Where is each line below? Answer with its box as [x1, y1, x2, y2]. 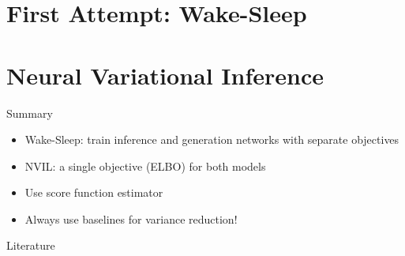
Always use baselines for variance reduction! [24, 210, 238, 227]
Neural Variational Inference [6, 58, 324, 91]
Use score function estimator [24, 184, 163, 201]
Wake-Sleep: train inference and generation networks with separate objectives [24, 131, 399, 148]
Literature [6, 237, 55, 254]
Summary [6, 104, 53, 121]
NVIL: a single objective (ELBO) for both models [24, 157, 266, 174]
